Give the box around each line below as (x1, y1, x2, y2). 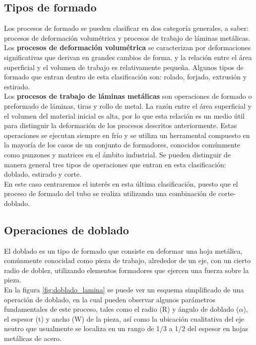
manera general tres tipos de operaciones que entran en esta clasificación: (4, 159, 226, 169)
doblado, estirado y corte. (4, 169, 82, 179)
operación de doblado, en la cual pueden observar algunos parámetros (4, 294, 215, 304)
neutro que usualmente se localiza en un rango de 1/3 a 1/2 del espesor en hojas (4, 323, 249, 334)
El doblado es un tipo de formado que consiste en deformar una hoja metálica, (4, 245, 243, 256)
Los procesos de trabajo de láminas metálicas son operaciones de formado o (4, 91, 252, 101)
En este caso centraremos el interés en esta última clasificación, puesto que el (4, 178, 238, 189)
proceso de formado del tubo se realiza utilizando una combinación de (4, 188, 216, 199)
